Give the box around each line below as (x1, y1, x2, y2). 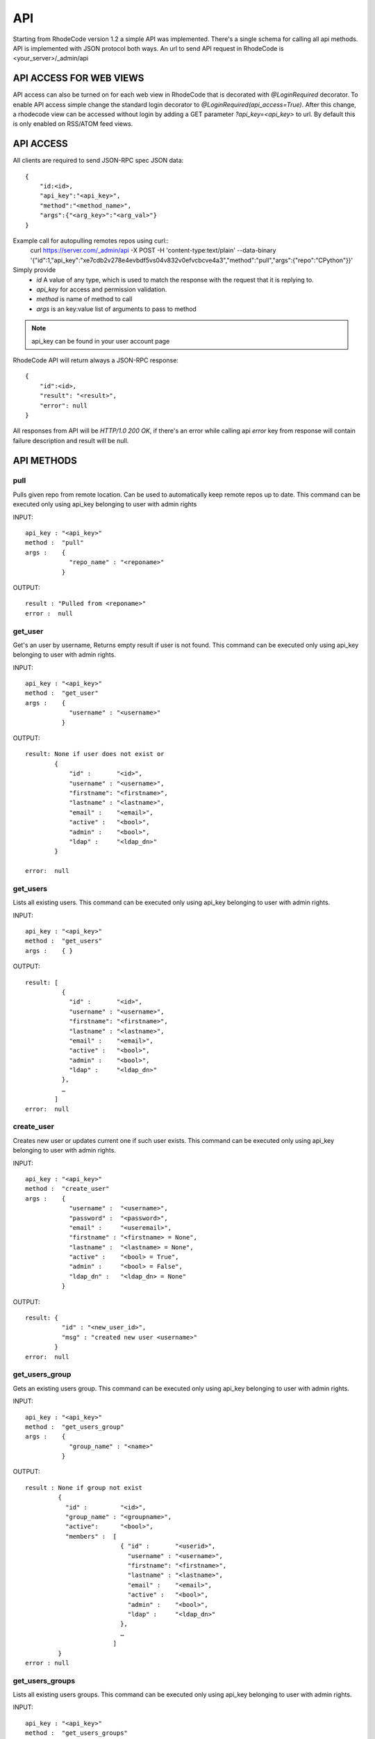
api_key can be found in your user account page (31, 337, 170, 345)
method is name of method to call (36, 295, 133, 303)
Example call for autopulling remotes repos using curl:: (12, 237, 169, 245)
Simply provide (12, 266, 56, 274)
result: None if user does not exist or (25, 750, 165, 758)
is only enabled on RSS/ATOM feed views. (12, 120, 133, 128)
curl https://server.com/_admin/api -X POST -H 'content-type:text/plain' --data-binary (30, 246, 276, 255)
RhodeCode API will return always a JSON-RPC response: (12, 355, 178, 364)
